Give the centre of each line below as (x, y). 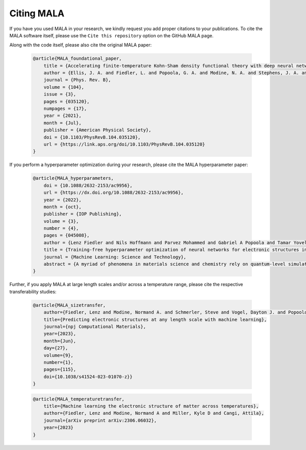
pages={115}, (60, 370)
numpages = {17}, (65, 109)
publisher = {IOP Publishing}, (83, 214)
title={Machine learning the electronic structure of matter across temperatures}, (151, 406)
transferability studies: (33, 292)
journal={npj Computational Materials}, (95, 326)
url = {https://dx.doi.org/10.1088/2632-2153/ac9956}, (113, 193)
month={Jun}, (60, 341)
